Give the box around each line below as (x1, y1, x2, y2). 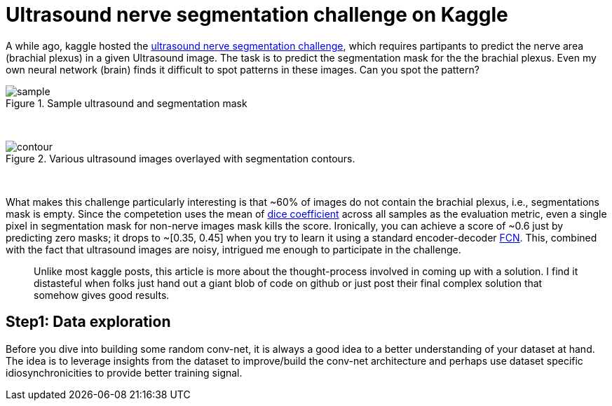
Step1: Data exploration (6, 313, 171, 331)
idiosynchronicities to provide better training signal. (6, 366, 243, 379)
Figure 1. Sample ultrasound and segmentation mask (6, 97, 247, 109)
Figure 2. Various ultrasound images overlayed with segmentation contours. (6, 152, 355, 164)
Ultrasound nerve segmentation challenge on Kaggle (6, 3, 508, 27)
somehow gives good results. (34, 288, 170, 301)
